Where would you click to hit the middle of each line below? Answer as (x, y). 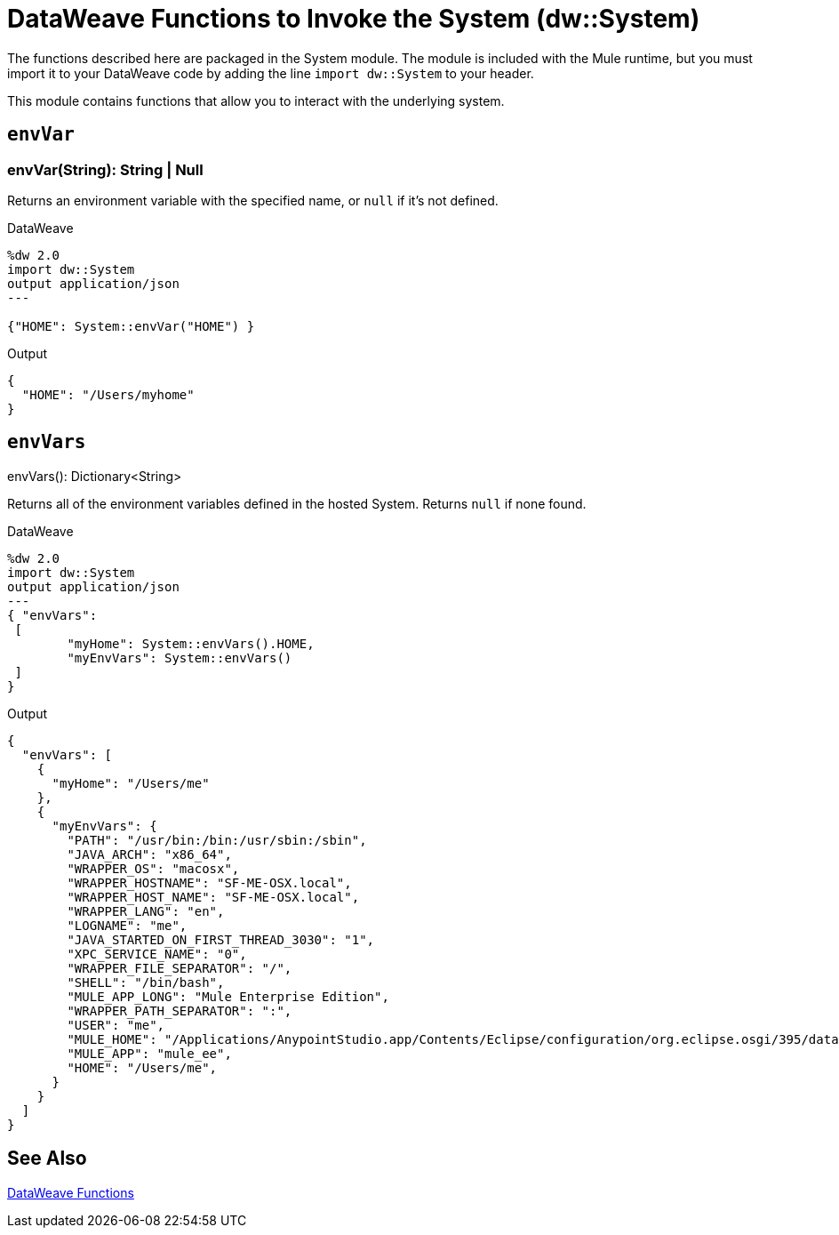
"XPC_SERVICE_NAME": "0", (157, 954)
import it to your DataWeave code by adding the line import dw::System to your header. (271, 73)
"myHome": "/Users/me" (131, 783)
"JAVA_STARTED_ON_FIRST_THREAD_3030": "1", (221, 939)
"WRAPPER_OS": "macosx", (153, 868)
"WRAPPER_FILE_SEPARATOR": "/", (180, 968)
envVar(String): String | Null (105, 169)
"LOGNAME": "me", (127, 925)
